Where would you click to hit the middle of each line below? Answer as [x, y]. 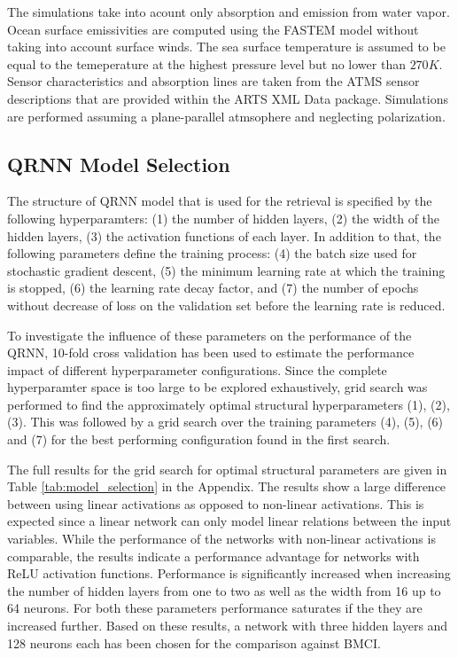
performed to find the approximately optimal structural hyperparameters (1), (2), [229, 404]
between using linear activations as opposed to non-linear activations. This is [216, 503]
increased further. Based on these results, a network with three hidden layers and [228, 626]
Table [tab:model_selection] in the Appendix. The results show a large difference [227, 486]
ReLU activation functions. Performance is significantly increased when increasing [229, 573]
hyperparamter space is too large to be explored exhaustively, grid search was [217, 387]
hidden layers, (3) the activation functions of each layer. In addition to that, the [224, 235]
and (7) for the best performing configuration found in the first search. [199, 439]
